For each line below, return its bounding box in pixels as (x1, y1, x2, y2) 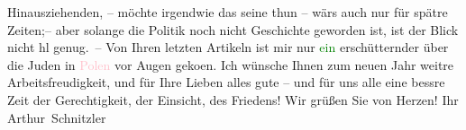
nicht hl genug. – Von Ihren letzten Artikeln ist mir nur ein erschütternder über (7, 38, 449, 56)
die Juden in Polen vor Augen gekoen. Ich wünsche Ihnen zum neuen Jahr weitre (7, 55, 454, 74)
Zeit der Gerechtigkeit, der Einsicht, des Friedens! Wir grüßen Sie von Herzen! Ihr (7, 90, 459, 108)
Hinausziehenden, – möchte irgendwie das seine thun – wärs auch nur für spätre (7, 3, 448, 21)
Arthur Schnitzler (7, 108, 106, 126)
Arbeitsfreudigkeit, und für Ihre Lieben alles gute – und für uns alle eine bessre (7, 73, 445, 91)
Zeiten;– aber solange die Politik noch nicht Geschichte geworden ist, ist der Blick (7, 20, 459, 39)
